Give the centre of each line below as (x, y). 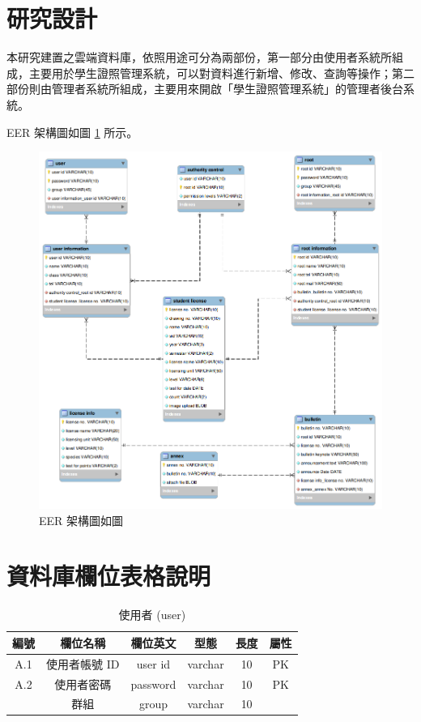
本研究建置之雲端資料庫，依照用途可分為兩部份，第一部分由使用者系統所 (199, 57)
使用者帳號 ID (83, 663)
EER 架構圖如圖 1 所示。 (72, 132)
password (153, 684)
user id (153, 663)
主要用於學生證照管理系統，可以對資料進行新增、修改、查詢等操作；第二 (221, 73)
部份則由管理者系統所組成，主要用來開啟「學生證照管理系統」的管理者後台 (205, 89)
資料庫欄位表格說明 (109, 576)
